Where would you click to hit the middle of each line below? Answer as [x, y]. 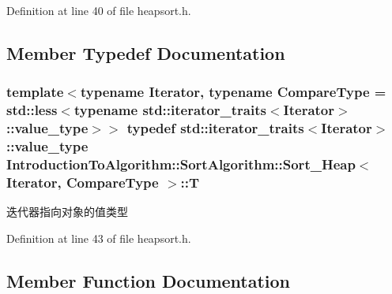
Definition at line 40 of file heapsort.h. [99, 10]
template [35, 92]
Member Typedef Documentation [146, 52]
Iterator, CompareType [83, 182]
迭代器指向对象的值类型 [67, 212]
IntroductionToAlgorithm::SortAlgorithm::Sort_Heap [181, 164]
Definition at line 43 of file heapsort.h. [99, 238]
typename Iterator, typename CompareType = [233, 92]
